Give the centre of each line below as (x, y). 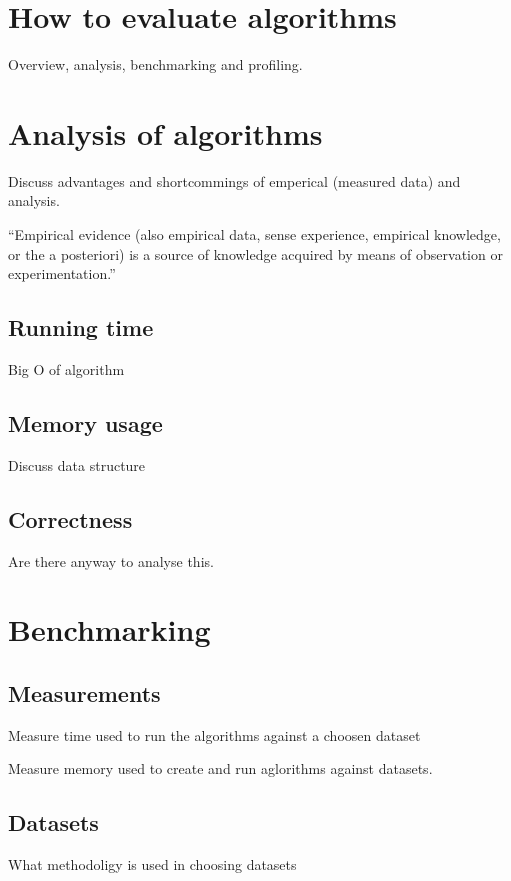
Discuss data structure (77, 464)
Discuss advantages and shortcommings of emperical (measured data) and (234, 180)
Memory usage (85, 423)
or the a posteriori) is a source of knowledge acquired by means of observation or (255, 253)
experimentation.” (62, 273)
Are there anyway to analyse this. (111, 560)
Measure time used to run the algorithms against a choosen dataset (214, 734)
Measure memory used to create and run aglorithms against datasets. (220, 768)
